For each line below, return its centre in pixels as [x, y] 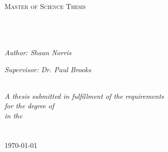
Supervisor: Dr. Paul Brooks [48, 69]
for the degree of [29, 106]
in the [14, 115]
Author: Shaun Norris [38, 52]
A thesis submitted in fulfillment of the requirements [84, 96]
